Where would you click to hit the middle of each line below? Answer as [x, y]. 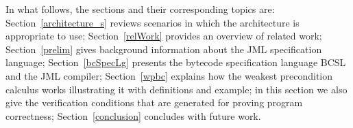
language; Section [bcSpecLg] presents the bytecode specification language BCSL [176, 62]
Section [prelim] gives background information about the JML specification [164, 49]
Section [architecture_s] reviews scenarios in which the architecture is [153, 22]
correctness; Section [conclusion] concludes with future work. [133, 115]
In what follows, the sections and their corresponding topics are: [140, 9]
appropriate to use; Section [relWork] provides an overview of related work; [164, 36]
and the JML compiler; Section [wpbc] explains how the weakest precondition [169, 75]
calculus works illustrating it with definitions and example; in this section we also [176, 89]
